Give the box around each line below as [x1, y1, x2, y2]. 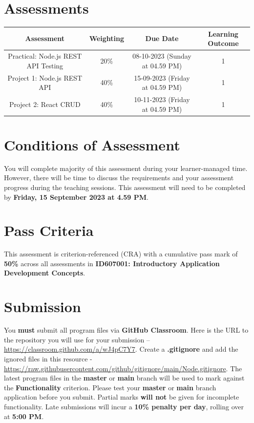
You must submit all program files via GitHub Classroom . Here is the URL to [4, 325, 249, 335]
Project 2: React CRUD [9, 99, 81, 109]
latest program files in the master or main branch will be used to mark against [4, 373, 245, 383]
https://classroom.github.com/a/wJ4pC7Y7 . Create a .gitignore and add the [4, 344, 238, 354]
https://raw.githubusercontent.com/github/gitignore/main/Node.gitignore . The [4, 363, 242, 373]
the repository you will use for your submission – [4, 334, 150, 344]
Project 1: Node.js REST [7, 72, 83, 83]
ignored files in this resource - [4, 353, 92, 363]
